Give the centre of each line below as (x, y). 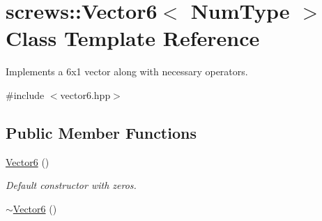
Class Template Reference (133, 38)
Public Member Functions (101, 132)
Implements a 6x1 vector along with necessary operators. (127, 71)
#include (25, 94)
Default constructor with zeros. (71, 185)
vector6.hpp (85, 94)
